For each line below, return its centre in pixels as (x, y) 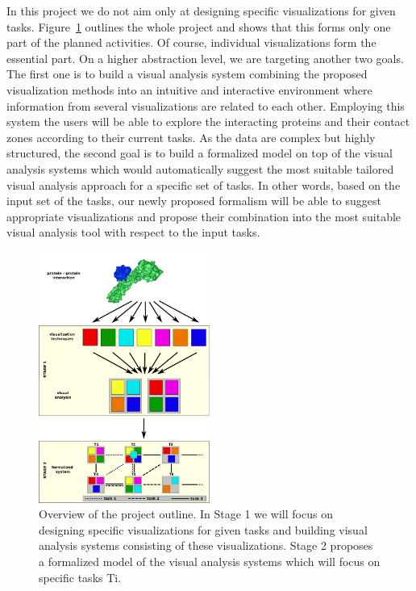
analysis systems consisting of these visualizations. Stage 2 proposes (206, 545)
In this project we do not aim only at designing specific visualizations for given (201, 10)
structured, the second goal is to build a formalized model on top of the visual (200, 153)
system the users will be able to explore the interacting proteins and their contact (208, 122)
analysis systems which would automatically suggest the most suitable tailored (200, 168)
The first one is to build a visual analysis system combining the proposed (187, 74)
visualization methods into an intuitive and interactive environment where (189, 89)
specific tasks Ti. (80, 577)
